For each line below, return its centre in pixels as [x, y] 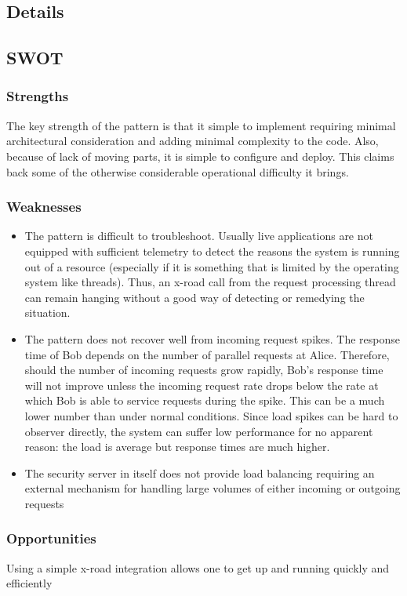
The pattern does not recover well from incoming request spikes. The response [212, 338]
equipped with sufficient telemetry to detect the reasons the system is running [212, 251]
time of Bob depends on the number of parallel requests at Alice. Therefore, [207, 354]
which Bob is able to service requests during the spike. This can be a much [205, 400]
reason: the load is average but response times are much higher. [177, 447]
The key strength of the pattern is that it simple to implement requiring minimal [201, 125]
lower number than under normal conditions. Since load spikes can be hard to [211, 415]
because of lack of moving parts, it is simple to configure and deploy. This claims [200, 156]
